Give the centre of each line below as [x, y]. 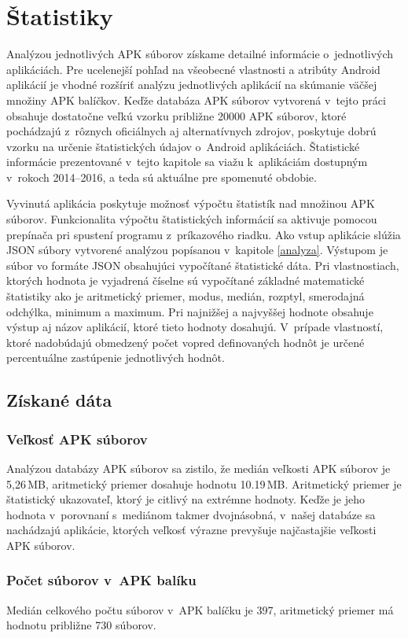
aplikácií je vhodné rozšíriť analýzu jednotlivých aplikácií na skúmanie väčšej [192, 85]
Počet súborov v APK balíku [101, 580]
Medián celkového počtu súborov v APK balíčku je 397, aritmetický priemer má [200, 609]
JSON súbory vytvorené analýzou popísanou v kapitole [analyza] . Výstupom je [197, 250]
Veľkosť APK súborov [77, 439]
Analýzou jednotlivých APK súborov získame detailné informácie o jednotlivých [200, 54]
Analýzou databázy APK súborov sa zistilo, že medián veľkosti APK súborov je [198, 468]
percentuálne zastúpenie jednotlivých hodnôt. [116, 358]
